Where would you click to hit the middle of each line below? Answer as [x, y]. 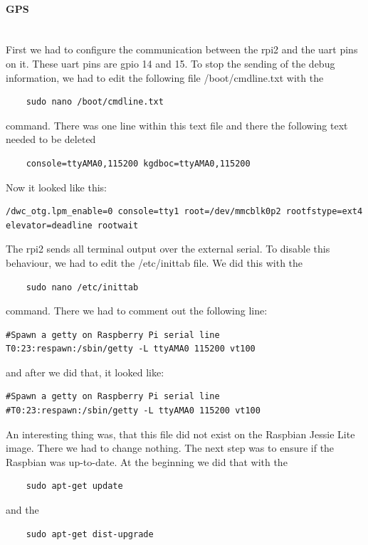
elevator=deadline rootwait [72, 225]
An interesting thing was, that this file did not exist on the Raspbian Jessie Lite [180, 434]
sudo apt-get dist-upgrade [90, 534]
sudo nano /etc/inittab [82, 287]
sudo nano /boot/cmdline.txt [95, 102]
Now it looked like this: [57, 187]
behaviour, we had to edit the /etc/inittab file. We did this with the [154, 262]
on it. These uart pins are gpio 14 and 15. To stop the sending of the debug [170, 63]
